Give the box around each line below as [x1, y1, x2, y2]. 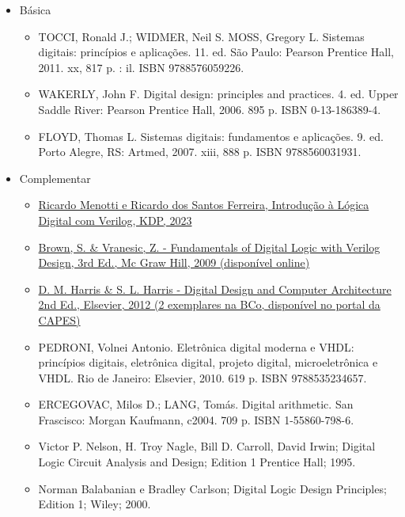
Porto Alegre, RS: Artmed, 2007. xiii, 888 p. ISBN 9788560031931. [38, 143, 361, 160]
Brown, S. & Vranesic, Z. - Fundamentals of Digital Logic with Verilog [38, 238, 380, 255]
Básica [19, 2, 51, 17]
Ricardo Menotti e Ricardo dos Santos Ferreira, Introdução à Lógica [38, 196, 369, 213]
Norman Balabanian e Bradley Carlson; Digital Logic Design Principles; [38, 480, 387, 496]
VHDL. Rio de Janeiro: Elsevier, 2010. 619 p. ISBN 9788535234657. [38, 369, 367, 386]
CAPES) [38, 311, 81, 328]
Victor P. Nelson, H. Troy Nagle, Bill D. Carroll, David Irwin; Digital [38, 438, 376, 454]
